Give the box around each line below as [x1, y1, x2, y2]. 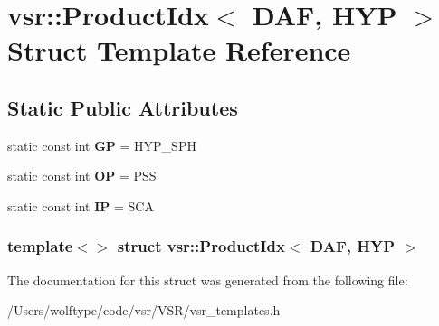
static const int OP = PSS [7, 166, 157, 185]
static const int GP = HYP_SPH [7, 135, 196, 154]
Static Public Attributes [7, 93, 238, 121]
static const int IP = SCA [7, 196, 154, 215]
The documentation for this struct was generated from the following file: [7, 270, 408, 289]
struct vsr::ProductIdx [117, 235, 285, 257]
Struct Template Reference [7, 32, 351, 69]
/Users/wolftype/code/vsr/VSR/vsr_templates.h [7, 301, 281, 320]
